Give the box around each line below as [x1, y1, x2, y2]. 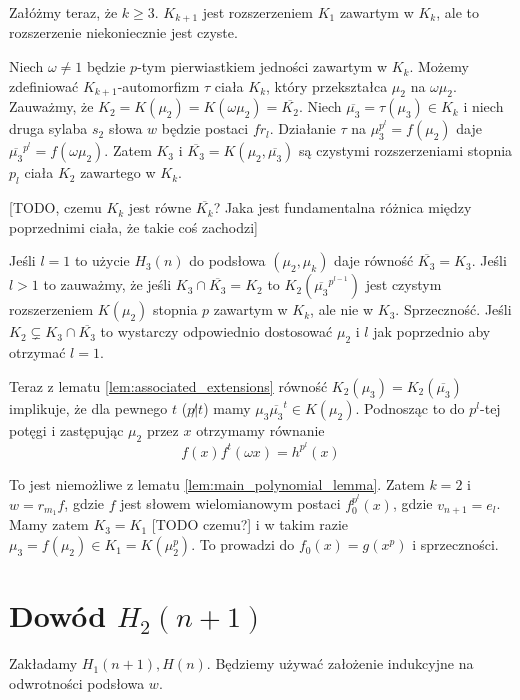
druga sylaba [9, 118, 88, 139]
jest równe [128, 197, 192, 218]
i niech [463, 96, 504, 117]
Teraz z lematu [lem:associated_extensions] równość [9, 375, 328, 396]
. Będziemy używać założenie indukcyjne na [206, 653, 474, 674]
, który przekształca [266, 75, 388, 96]
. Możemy [409, 56, 469, 77]
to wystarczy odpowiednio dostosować [100, 321, 333, 342]
